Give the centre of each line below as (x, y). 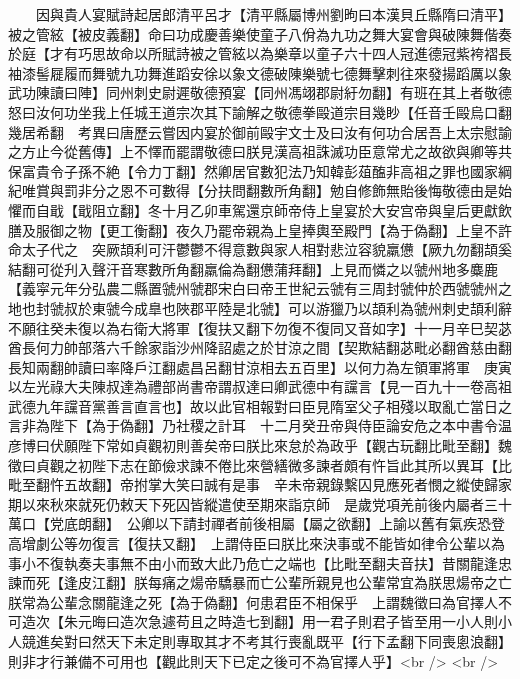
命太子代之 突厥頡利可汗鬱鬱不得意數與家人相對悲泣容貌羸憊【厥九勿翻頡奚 (260, 249)
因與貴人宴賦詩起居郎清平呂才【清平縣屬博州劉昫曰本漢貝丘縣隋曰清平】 (273, 14)
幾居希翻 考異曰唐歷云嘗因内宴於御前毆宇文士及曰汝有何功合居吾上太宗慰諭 (260, 131)
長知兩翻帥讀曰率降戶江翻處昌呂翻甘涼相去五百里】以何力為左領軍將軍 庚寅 (260, 366)
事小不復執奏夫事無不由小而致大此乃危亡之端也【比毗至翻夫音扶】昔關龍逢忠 (260, 562)
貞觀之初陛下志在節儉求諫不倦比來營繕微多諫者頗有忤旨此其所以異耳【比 (273, 464)
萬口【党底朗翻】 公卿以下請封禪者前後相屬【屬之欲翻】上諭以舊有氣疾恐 (249, 523)
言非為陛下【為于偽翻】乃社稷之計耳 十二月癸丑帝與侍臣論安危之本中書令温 (260, 425)
